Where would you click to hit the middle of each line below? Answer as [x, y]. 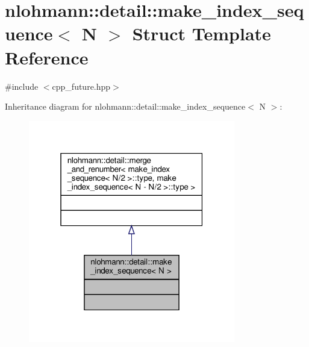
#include [22, 86]
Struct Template [201, 33]
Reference [47, 57]
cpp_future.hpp [81, 86]
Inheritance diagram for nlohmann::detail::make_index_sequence [125, 106]
